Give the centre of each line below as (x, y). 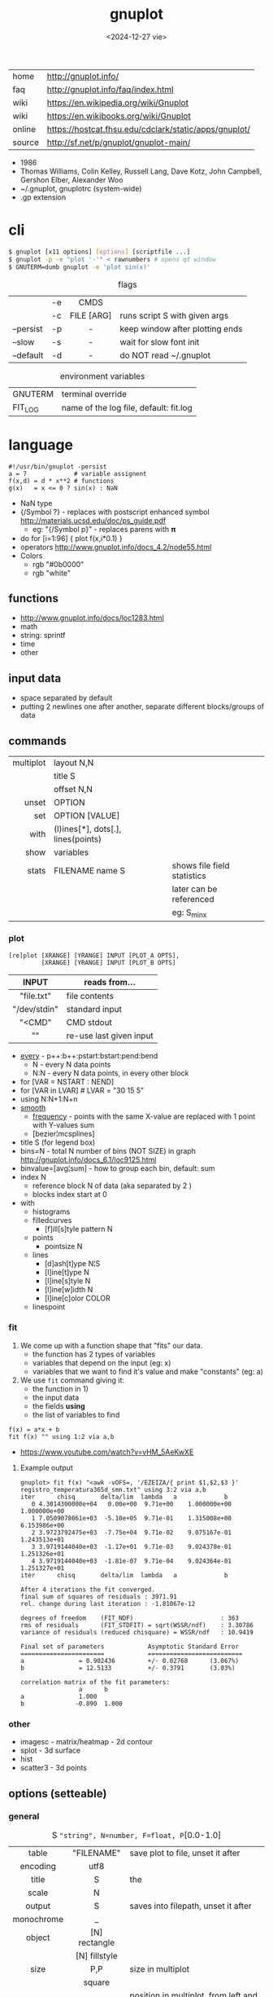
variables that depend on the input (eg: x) (102, 1362)
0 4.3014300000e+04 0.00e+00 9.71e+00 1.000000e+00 (132, 1504)
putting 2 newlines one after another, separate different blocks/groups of (142, 706)
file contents (90, 996)
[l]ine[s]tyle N (67, 1281)
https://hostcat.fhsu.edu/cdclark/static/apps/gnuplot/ (148, 129)
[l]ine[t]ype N (67, 1272)
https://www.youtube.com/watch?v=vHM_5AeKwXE (107, 1452)
